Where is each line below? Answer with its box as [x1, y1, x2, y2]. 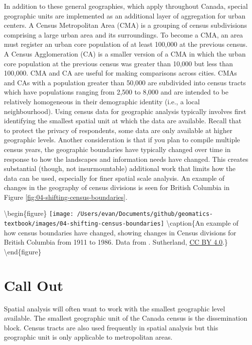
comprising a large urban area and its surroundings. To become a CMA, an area [4, 29, 243, 39]
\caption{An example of [166, 218, 239, 228]
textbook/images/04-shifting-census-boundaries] [4, 220, 164, 228]
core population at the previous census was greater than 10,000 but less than [4, 58, 233, 68]
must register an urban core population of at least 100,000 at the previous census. [4, 39, 248, 49]
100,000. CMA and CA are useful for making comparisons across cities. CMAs [4, 68, 237, 78]
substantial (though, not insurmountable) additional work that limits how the [4, 163, 236, 173]
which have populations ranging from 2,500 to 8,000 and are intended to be [4, 87, 229, 97]
